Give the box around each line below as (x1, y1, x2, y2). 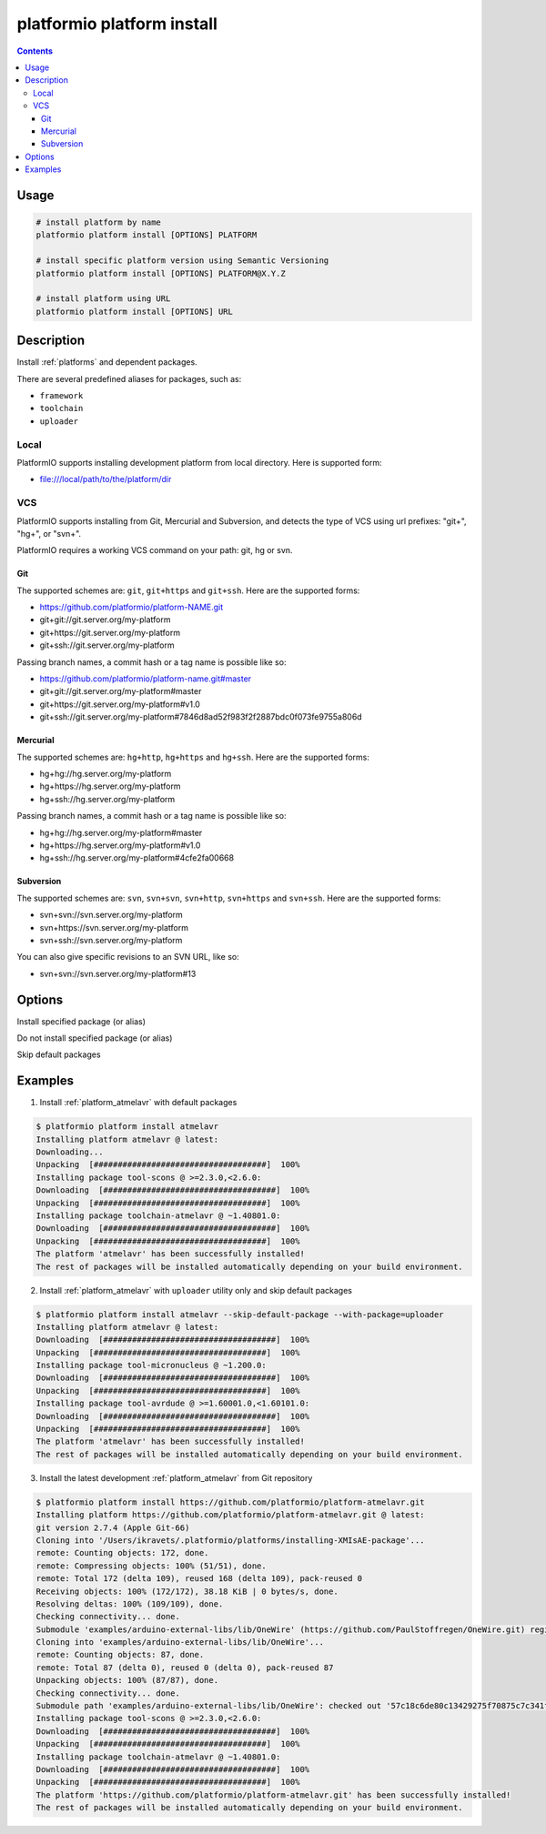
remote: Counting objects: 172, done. (35, 1547, 209, 1558)
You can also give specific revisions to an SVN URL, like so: (16, 952, 240, 962)
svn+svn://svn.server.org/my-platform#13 (39, 968, 197, 979)
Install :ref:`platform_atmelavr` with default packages (39, 1097, 238, 1108)
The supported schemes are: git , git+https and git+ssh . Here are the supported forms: (16, 585, 360, 596)
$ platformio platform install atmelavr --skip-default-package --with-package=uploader (35, 1309, 445, 1319)
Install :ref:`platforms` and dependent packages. (16, 357, 197, 368)
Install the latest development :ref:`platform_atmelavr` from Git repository (39, 1472, 313, 1483)
